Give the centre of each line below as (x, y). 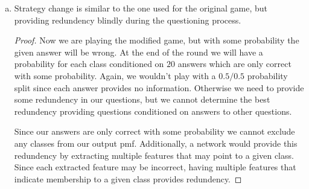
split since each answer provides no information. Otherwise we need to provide (159, 87)
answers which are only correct (234, 64)
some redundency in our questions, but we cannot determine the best (142, 99)
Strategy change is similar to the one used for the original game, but (141, 8)
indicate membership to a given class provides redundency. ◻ (128, 178)
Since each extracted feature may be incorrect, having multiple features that (155, 167)
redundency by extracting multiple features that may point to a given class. (154, 155)
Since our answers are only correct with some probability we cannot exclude (154, 131)
